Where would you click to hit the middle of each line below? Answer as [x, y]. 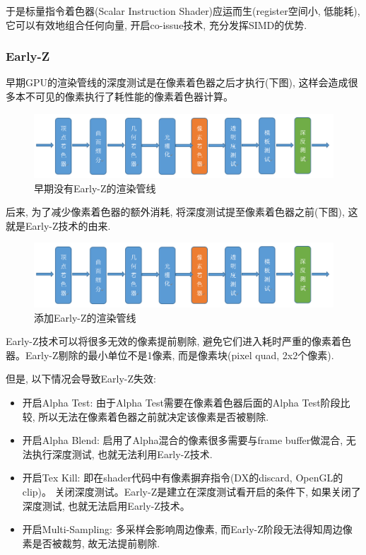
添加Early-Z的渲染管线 [85, 317]
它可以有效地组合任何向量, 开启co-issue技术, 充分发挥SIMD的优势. [157, 24]
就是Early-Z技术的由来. [58, 225]
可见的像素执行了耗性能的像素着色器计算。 [134, 96]
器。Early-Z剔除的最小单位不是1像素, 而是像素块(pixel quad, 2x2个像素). [170, 355]
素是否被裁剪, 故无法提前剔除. [91, 543]
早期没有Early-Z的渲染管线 [95, 188]
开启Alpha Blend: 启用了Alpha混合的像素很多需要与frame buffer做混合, [183, 440]
